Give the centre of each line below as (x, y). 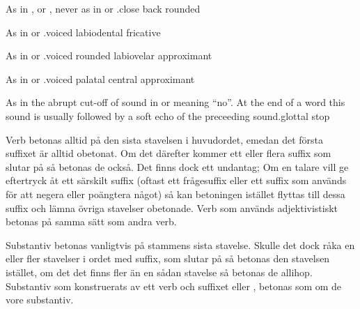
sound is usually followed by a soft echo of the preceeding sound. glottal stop (168, 115)
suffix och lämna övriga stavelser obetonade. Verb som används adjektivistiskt (172, 208)
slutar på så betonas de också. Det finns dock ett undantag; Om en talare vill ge (177, 166)
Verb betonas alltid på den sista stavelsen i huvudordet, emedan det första (164, 139)
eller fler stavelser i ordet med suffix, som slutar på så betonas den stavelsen (168, 258)
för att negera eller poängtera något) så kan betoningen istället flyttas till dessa (175, 194)
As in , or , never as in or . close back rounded (103, 8)
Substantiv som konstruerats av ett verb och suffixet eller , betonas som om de (174, 286)
